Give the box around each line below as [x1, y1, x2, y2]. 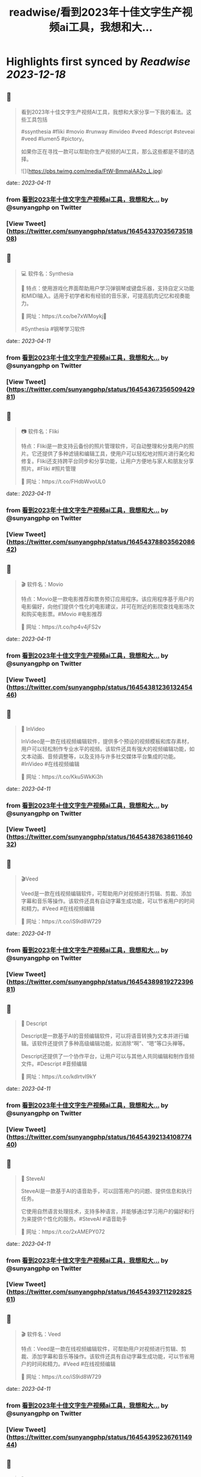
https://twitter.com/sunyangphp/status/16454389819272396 [8, 977, 194, 986]
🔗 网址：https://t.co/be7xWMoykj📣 [20, 312, 107, 319]
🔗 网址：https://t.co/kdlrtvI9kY [20, 1073, 97, 1080]
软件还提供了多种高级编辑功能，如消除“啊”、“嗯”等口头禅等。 [37, 1040, 188, 1047]
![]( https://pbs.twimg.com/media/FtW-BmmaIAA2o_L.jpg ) [20, 168, 163, 175]
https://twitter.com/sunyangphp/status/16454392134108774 [8, 1132, 192, 1141]
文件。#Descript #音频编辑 [20, 1060, 88, 1067]
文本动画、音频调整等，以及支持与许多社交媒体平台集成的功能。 [20, 753, 179, 760]
